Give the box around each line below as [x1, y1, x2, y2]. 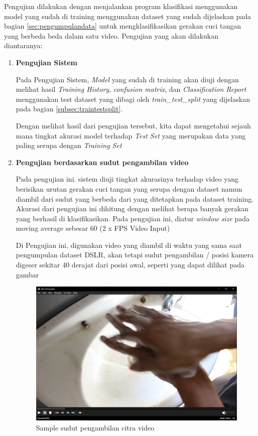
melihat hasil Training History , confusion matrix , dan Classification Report [16, 84, 246, 94]
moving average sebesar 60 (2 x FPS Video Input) [16, 223, 170, 233]
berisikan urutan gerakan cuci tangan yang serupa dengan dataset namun [16, 183, 242, 194]
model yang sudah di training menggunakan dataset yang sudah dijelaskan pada [4, 11, 251, 21]
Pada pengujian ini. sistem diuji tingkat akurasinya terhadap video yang [16, 174, 238, 184]
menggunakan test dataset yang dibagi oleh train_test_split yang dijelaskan [16, 93, 250, 104]
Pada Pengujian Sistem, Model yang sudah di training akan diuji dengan [16, 74, 239, 84]
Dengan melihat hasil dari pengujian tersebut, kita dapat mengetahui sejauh [16, 120, 251, 130]
